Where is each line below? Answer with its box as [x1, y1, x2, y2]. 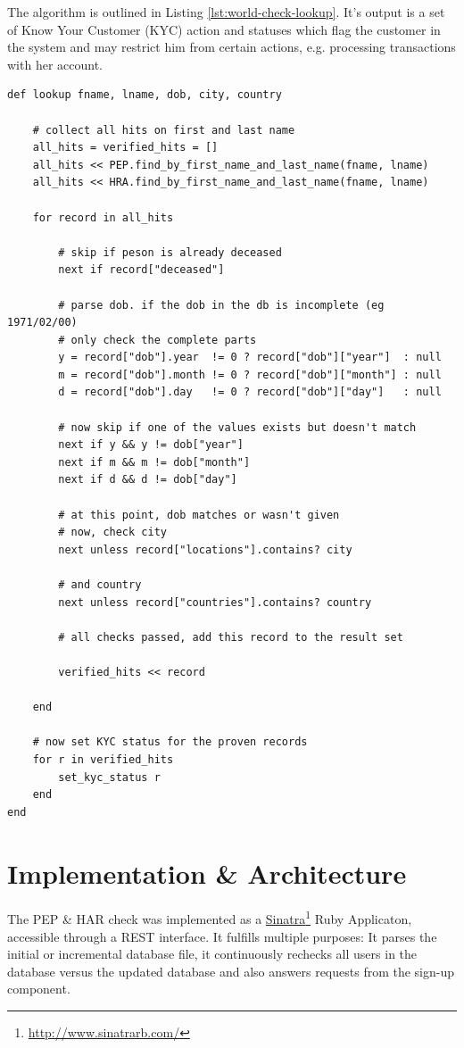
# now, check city [58, 526, 167, 539]
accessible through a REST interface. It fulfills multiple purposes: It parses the [7, 927, 437, 945]
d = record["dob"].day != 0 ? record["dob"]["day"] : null [58, 386, 442, 399]
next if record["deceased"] [58, 263, 225, 277]
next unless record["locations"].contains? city [58, 543, 352, 556]
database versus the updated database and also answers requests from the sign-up [7, 961, 455, 980]
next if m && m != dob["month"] [58, 455, 251, 469]
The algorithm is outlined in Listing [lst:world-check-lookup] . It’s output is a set [7, 3, 445, 21]
